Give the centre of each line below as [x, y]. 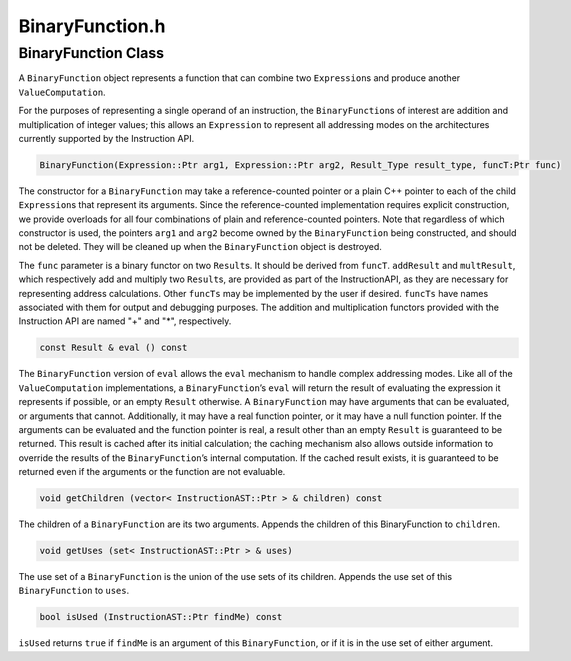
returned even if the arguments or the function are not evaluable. [152, 472]
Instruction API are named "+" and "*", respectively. [125, 321]
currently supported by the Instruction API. [106, 138]
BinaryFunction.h [92, 26]
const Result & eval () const [113, 348]
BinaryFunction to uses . [74, 591]
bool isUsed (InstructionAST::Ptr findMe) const [161, 617]
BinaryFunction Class [91, 53]
